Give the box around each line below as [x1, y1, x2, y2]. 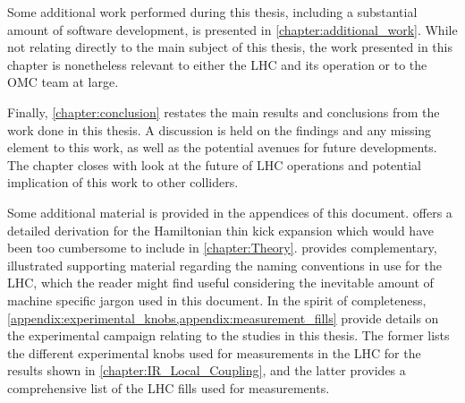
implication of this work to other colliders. [7, 173, 239, 192]
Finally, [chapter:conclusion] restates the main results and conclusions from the [7, 102, 440, 121]
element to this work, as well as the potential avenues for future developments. [7, 138, 437, 157]
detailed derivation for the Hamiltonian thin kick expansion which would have [7, 220, 434, 239]
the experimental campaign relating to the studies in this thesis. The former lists [7, 326, 450, 345]
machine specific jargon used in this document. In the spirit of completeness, [7, 290, 427, 309]
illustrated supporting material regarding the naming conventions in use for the [7, 255, 442, 274]
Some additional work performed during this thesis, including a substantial [7, 3, 418, 21]
